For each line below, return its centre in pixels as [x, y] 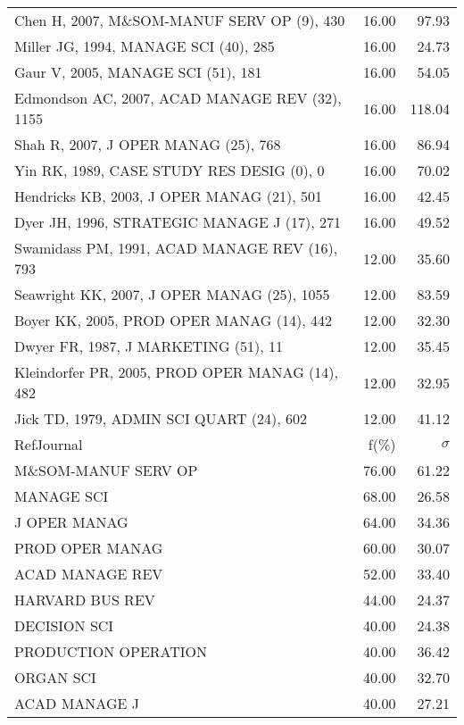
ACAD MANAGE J [77, 703]
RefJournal [49, 444]
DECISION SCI [64, 625]
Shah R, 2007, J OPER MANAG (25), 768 [148, 144]
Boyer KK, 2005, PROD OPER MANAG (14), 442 [173, 320]
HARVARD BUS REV [85, 600]
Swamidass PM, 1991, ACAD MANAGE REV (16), [176, 248]
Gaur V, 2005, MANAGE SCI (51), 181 [138, 72]
